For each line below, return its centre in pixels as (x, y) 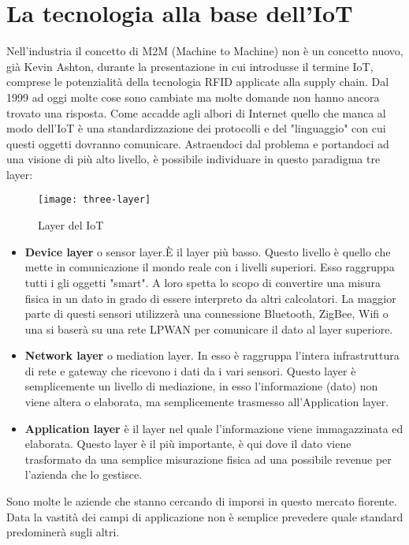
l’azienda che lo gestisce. (84, 474)
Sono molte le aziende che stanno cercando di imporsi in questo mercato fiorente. (202, 501)
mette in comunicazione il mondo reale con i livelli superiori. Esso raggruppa (210, 267)
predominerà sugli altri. (63, 532)
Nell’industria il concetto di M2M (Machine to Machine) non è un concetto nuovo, (205, 51)
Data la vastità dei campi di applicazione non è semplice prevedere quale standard (205, 516)
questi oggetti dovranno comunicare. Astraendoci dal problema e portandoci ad (198, 143)
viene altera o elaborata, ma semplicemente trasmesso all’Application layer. (207, 402)
